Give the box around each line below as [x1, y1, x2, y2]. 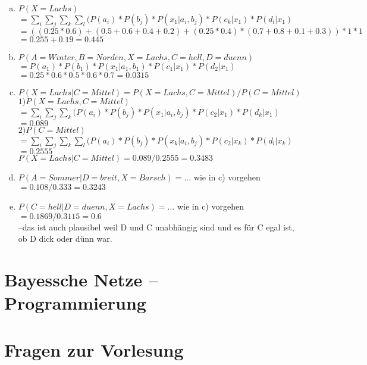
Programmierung [4, 291, 146, 315]
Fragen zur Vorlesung [4, 337, 184, 361]
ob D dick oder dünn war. [18, 232, 112, 245]
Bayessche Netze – [4, 267, 159, 291]
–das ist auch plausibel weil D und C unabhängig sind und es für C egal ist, [18, 220, 294, 233]
